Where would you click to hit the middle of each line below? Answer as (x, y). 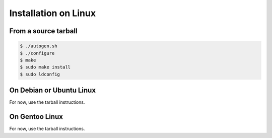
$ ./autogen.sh (39, 46)
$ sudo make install (45, 67)
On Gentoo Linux (36, 117)
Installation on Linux (52, 13)
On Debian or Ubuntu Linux (52, 90)
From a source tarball (43, 31)
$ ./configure (37, 53)
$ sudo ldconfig (40, 74)
